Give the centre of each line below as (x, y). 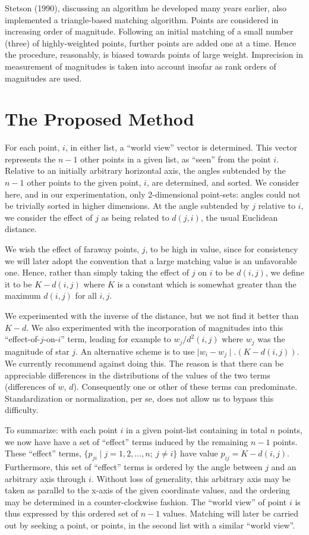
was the (271, 339)
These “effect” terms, (43, 453)
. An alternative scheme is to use (135, 351)
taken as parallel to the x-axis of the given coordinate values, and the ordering (147, 490)
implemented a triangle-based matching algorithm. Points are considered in (142, 19)
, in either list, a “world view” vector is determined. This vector (181, 147)
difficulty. (22, 410)
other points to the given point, (84, 182)
